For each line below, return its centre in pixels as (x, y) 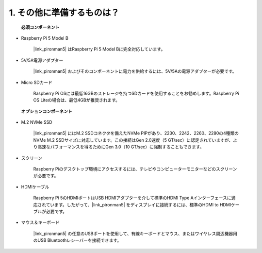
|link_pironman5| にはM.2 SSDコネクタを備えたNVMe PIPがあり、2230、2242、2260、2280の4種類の (136, 133)
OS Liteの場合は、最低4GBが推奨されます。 (76, 100)
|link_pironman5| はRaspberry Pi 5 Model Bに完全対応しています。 (99, 49)
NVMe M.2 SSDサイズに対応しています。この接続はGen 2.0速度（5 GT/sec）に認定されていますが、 (133, 140)
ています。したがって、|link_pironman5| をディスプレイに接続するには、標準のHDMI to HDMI (139, 204)
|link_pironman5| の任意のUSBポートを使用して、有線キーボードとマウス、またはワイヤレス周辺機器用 (135, 234)
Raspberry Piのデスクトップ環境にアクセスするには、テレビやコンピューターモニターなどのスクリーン (135, 169)
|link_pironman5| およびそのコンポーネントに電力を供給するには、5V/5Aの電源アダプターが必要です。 (135, 71)
